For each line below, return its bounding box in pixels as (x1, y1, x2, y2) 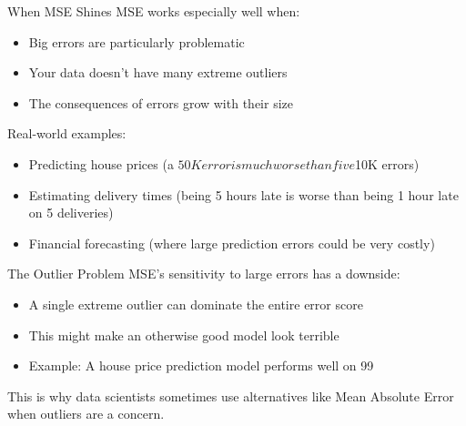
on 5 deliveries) (28, 203, 114, 222)
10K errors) (354, 154, 420, 173)
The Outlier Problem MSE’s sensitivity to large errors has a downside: (7, 264, 400, 283)
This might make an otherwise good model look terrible (28, 325, 339, 344)
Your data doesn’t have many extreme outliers (28, 63, 288, 82)
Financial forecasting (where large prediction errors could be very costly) (28, 233, 435, 252)
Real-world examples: (7, 124, 127, 143)
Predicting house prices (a (28, 154, 174, 173)
